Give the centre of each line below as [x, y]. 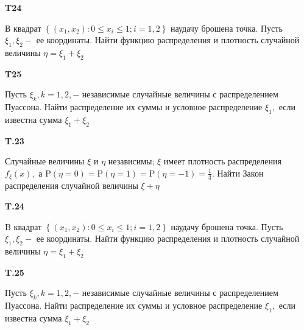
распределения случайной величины [72, 185]
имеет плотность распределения [222, 161]
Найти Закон [240, 173]
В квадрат [23, 28]
